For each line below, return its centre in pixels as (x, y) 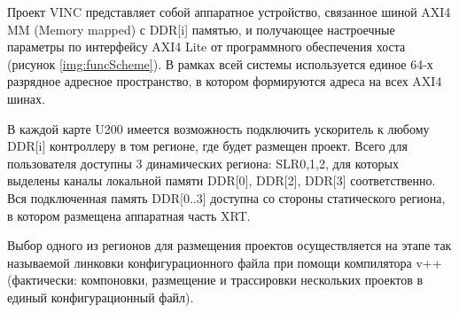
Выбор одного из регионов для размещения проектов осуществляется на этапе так (229, 245)
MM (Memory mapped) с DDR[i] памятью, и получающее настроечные (201, 29)
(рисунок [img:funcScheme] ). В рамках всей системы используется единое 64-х (220, 63)
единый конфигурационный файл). (101, 297)
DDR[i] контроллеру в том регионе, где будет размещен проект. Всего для (207, 146)
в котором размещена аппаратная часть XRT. (129, 215)
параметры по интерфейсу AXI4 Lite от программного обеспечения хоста (206, 47)
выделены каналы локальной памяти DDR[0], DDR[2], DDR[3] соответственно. (222, 180)
